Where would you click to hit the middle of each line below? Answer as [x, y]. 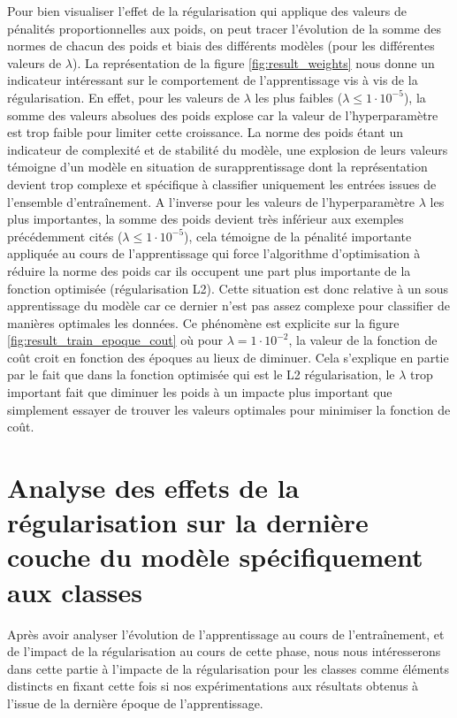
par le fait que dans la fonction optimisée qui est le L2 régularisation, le [201, 374]
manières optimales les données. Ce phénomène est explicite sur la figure [203, 322]
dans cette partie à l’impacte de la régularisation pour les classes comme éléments [228, 668]
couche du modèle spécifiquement [215, 557]
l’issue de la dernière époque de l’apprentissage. [135, 703]
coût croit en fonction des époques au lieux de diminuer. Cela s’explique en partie [228, 357]
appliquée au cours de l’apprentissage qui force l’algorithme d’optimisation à [214, 253]
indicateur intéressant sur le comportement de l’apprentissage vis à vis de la [213, 80]
